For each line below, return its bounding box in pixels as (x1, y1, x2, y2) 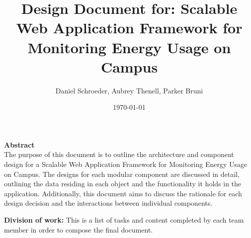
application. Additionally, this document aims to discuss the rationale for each (4, 188, 242, 198)
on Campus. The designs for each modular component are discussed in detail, (4, 168, 240, 179)
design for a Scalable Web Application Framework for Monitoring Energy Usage (4, 159, 248, 169)
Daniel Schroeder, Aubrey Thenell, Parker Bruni (55, 85, 203, 95)
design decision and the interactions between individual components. (4, 198, 213, 208)
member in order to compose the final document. (4, 224, 153, 235)
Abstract (4, 139, 35, 150)
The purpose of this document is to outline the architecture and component (4, 149, 234, 159)
